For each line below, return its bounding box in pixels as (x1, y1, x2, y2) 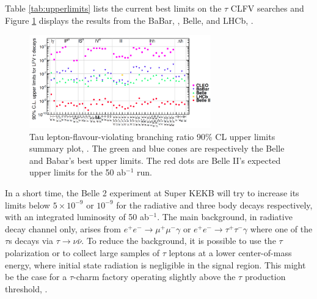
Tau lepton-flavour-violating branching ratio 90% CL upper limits (29, 130, 275, 142)
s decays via (9, 234, 53, 247)
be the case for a (5, 270, 67, 283)
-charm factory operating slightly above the (73, 270, 236, 283)
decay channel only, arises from (5, 222, 122, 235)
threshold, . (5, 282, 48, 295)
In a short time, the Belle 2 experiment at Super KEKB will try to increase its (5, 186, 299, 199)
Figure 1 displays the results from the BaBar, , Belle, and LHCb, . (5, 13, 253, 26)
